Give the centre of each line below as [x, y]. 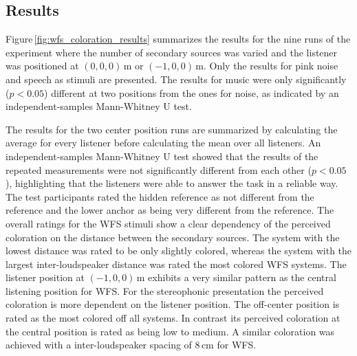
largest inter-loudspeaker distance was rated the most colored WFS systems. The [176, 264]
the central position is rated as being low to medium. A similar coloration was [170, 331]
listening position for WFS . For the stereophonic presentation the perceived [165, 290]
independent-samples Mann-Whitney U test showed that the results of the [162, 156]
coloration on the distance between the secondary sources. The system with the [173, 237]
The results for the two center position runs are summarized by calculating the [172, 129]
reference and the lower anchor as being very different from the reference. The [170, 210]
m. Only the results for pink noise [267, 66]
